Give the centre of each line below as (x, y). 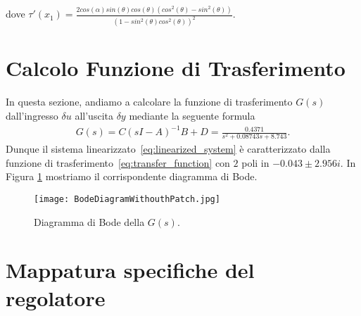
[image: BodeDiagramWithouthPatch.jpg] (127, 199)
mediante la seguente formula (192, 115)
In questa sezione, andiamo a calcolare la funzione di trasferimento (149, 102)
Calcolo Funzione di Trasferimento (176, 68)
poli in (255, 162)
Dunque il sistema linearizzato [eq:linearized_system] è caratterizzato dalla (168, 149)
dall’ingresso (32, 115)
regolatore (56, 297)
